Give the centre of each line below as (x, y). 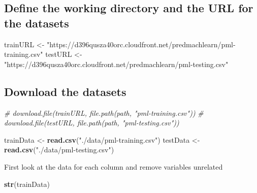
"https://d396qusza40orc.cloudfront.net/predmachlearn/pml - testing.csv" (116, 64)
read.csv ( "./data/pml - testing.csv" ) (59, 150)
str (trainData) (27, 184)
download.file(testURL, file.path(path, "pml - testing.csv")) (92, 123)
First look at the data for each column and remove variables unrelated (114, 166)
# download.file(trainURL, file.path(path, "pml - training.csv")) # (104, 112)
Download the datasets (65, 91)
